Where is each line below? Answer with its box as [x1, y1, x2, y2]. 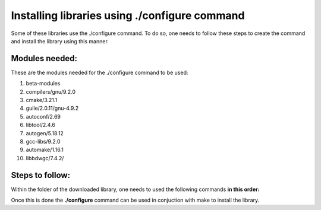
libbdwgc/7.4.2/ [26, 154, 64, 161]
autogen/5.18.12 [26, 129, 64, 136]
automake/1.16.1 [26, 146, 64, 154]
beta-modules [26, 80, 61, 87]
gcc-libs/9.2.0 [26, 138, 61, 145]
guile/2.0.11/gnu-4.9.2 [26, 104, 79, 112]
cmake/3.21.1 [26, 97, 58, 104]
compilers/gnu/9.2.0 [26, 88, 75, 95]
